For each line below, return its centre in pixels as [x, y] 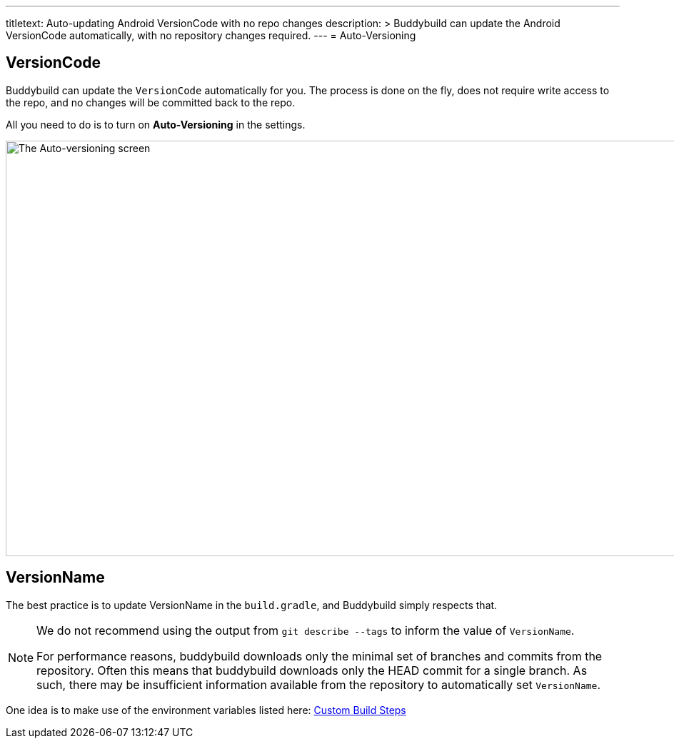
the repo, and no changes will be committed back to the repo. [151, 102]
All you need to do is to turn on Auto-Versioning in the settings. [156, 124]
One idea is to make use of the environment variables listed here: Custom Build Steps [206, 710]
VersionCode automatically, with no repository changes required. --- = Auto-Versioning [211, 35]
